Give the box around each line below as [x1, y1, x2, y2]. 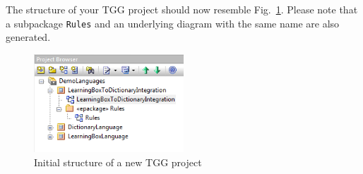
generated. [6, 30, 51, 44]
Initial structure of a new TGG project [34, 154, 202, 169]
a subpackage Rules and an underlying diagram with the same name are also [6, 15, 340, 30]
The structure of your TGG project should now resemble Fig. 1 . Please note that [6, 2, 358, 16]
